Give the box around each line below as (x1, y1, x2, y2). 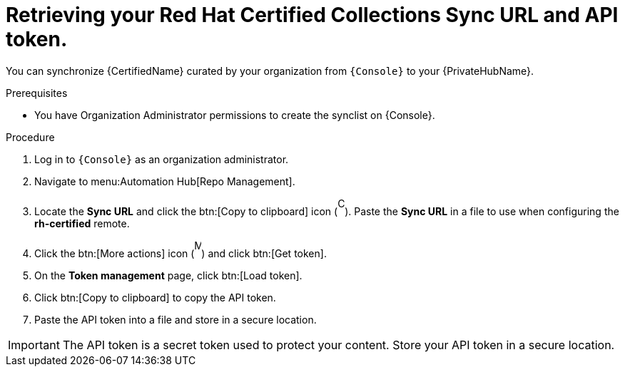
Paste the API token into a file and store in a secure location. (34, 313, 317, 326)
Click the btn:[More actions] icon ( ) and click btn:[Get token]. (34, 247, 327, 259)
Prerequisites (6, 86, 68, 99)
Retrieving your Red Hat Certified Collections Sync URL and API (6, 3, 619, 27)
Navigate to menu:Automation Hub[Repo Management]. (34, 175, 295, 187)
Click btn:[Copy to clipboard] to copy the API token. (34, 291, 276, 304)
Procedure (6, 130, 55, 143)
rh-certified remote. (34, 217, 130, 229)
